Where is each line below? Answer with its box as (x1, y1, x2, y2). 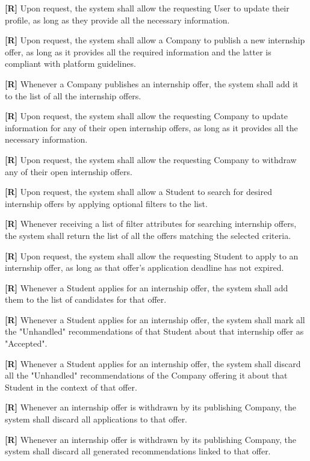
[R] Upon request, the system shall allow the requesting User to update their (5, 2, 290, 14)
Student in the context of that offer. (5, 380, 137, 393)
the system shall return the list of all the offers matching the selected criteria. (5, 229, 291, 241)
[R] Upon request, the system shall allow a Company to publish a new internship (5, 34, 305, 46)
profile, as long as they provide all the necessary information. (5, 13, 230, 26)
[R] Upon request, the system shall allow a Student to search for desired (5, 185, 272, 198)
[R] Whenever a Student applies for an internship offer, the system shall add (5, 281, 288, 294)
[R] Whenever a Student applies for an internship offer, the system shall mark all (5, 313, 305, 326)
